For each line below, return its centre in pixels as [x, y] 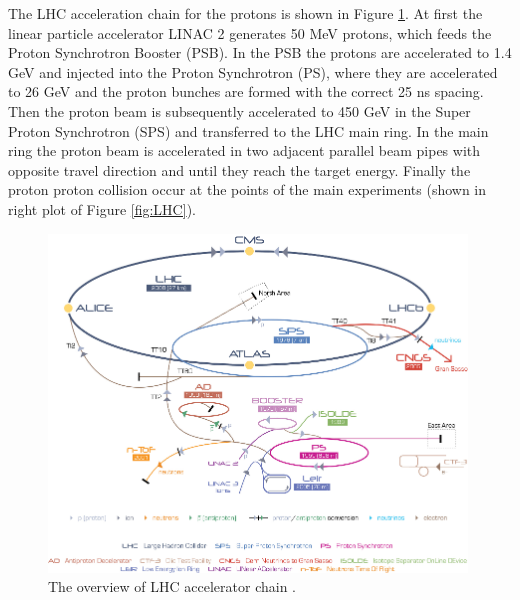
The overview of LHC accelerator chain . [172, 586]
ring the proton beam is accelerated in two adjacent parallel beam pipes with [244, 150]
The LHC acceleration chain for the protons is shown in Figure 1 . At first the [245, 13]
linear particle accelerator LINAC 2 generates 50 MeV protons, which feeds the [250, 32]
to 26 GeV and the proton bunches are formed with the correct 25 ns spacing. [246, 91]
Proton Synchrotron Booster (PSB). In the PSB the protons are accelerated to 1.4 [260, 52]
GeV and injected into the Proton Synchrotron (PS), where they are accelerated [253, 71]
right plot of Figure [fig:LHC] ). [102, 208]
